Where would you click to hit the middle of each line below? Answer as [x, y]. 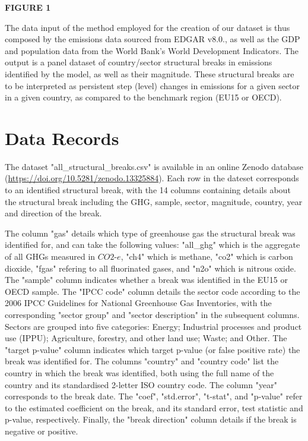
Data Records [62, 138]
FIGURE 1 [28, 7]
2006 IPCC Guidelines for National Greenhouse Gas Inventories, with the [138, 303]
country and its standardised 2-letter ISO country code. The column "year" [141, 384]
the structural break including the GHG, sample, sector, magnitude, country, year [154, 201]
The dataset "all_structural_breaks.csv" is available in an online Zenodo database [154, 166]
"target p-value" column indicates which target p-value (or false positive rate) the [153, 349]
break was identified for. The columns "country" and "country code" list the [142, 361]
